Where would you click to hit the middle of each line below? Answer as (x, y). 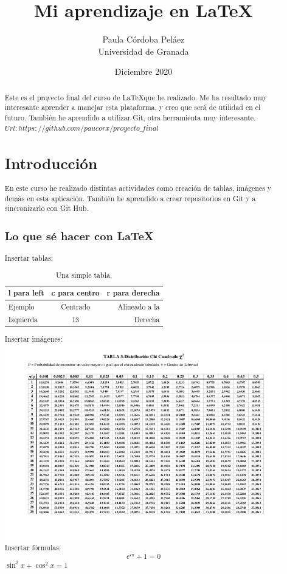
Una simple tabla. (84, 275)
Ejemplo (21, 306)
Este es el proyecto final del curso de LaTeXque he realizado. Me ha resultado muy (136, 97)
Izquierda (23, 319)
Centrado (76, 306)
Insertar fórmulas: (33, 548)
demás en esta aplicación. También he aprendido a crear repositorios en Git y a (130, 198)
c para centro (75, 292)
